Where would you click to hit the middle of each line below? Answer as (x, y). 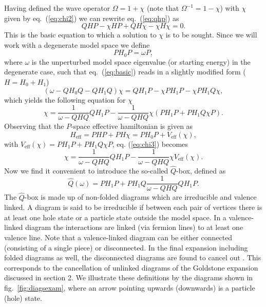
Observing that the (34, 126)
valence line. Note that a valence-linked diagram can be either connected (118, 237)
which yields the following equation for (65, 99)
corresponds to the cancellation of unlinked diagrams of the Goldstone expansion (131, 267)
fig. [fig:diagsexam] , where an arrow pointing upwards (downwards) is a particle (130, 287)
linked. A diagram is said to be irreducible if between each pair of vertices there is (133, 207)
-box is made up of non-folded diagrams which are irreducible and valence (140, 197)
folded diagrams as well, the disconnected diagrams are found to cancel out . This (133, 257)
